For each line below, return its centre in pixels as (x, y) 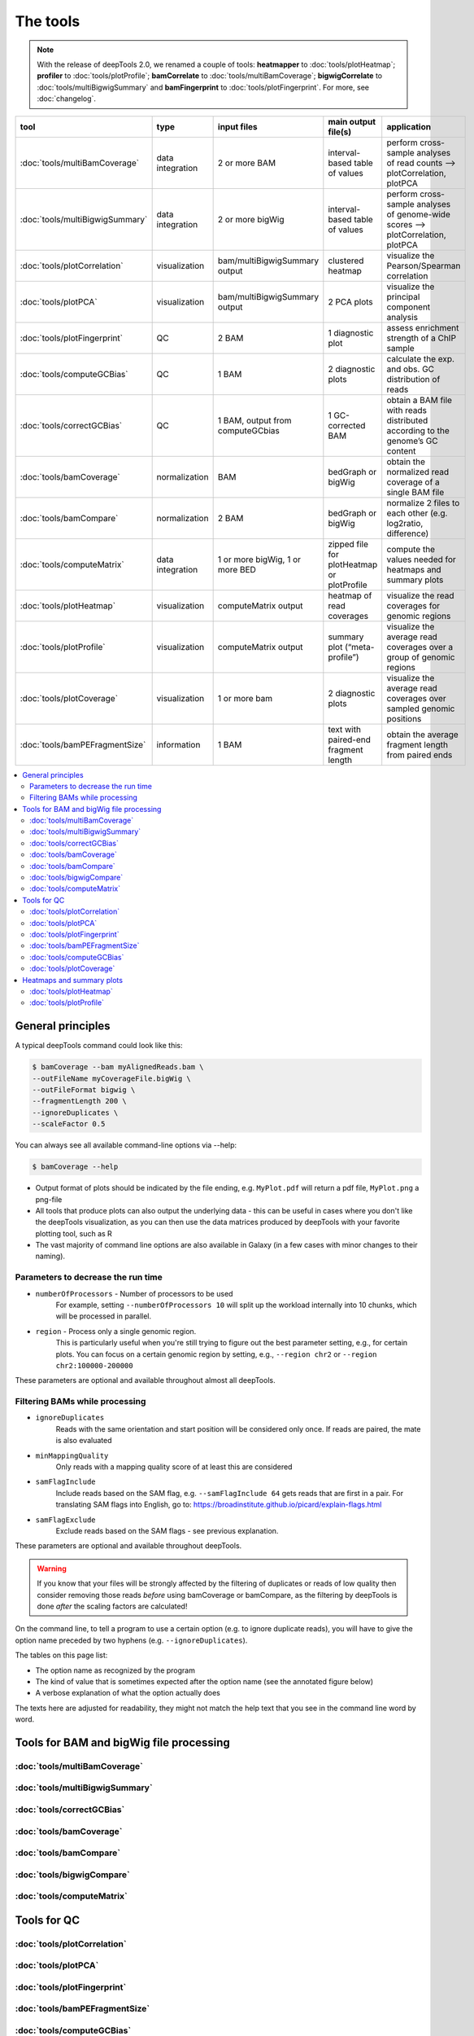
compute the (411, 549)
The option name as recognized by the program (115, 1670)
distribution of (413, 379)
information (178, 744)
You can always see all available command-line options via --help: (126, 1145)
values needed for (422, 559)
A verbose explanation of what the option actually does (128, 1693)
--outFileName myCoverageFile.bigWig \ (111, 1078)
